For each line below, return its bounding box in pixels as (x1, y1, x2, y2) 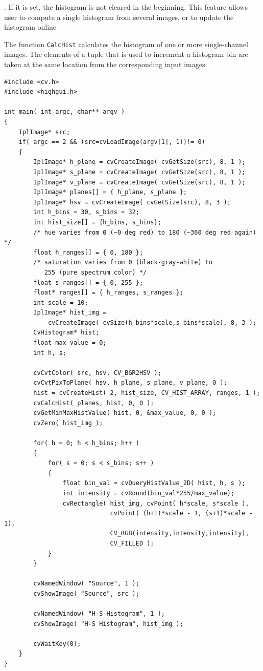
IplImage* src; (18, 128, 70, 136)
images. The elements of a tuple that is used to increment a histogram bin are (4, 49, 248, 59)
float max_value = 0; (33, 339, 107, 347)
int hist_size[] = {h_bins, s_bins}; (33, 218, 161, 226)
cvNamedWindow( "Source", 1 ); (33, 580, 139, 588)
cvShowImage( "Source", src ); (33, 590, 139, 597)
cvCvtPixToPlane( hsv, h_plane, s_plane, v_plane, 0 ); (33, 379, 227, 387)
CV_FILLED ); (110, 539, 154, 547)
